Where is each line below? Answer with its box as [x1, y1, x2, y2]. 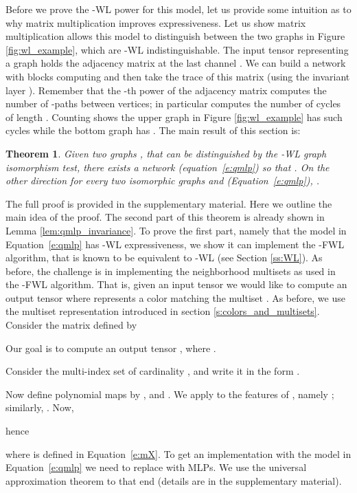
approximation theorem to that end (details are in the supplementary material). [5, 473, 342, 487]
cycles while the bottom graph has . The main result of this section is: [5, 123, 301, 138]
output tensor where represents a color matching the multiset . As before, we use [5, 290, 345, 305]
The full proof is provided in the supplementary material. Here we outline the [5, 196, 332, 210]
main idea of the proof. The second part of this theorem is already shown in [5, 210, 325, 224]
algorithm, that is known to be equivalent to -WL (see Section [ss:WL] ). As [5, 250, 323, 265]
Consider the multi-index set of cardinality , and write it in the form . [5, 364, 300, 378]
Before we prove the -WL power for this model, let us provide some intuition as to [5, 2, 352, 16]
